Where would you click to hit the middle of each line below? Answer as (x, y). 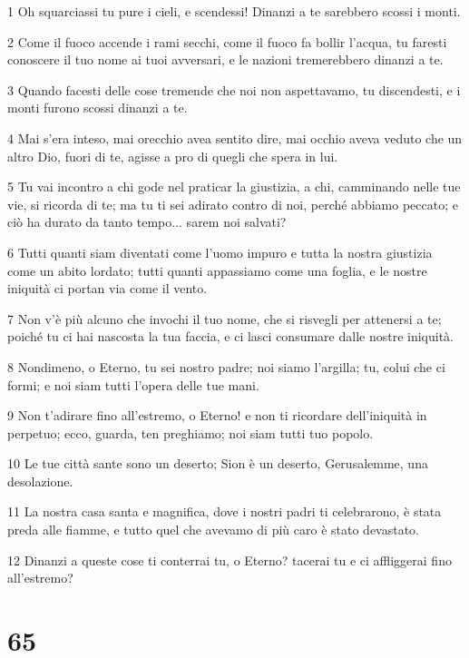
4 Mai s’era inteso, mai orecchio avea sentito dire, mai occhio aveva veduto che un (235, 137)
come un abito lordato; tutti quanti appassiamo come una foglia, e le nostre (217, 270)
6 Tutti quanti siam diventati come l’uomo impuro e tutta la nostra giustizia (220, 252)
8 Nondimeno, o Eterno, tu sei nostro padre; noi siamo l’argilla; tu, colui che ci (226, 366)
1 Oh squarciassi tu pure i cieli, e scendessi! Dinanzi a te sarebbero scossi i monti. (234, 11)
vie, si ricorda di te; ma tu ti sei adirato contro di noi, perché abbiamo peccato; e (233, 204)
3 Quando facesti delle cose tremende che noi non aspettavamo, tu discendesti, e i (234, 89)
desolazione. (40, 481)
